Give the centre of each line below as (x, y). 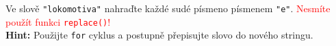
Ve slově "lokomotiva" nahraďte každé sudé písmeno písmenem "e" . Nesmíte (168, 8)
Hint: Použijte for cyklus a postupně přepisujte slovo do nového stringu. (159, 35)
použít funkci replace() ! (58, 21)
